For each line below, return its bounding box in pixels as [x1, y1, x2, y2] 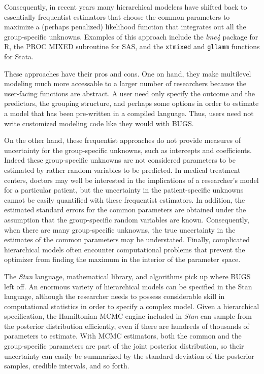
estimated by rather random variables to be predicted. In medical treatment [4, 164, 241, 175]
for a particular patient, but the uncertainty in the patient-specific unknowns [4, 184, 244, 195]
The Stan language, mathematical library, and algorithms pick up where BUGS [4, 271, 251, 281]
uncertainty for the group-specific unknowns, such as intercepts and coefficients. [4, 144, 252, 155]
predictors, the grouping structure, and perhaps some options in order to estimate [4, 98, 259, 108]
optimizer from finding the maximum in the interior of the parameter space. [4, 254, 241, 265]
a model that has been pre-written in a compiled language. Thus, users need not [4, 108, 254, 118]
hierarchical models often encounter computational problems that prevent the [4, 244, 245, 254]
